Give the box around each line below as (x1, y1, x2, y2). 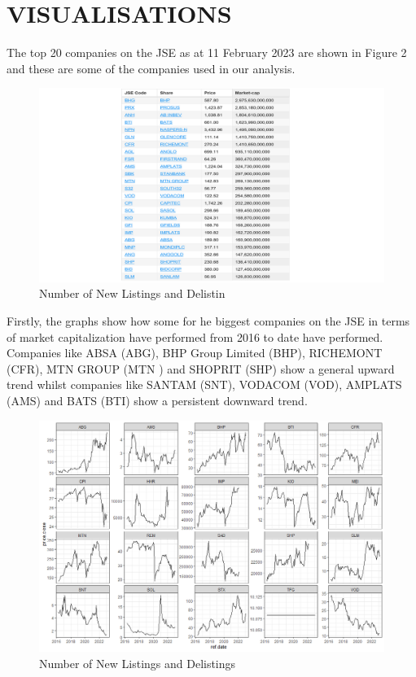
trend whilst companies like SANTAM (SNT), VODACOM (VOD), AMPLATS (7, 376, 402, 393)
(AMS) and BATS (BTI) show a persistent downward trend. (7, 391, 308, 408)
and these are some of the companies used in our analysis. (7, 59, 296, 76)
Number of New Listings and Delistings (39, 654, 236, 671)
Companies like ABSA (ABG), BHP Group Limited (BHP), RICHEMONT (7, 344, 383, 361)
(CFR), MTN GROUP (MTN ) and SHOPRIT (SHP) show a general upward (7, 360, 395, 377)
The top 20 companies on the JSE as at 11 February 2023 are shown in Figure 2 (7, 44, 407, 61)
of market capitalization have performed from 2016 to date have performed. (7, 328, 383, 345)
